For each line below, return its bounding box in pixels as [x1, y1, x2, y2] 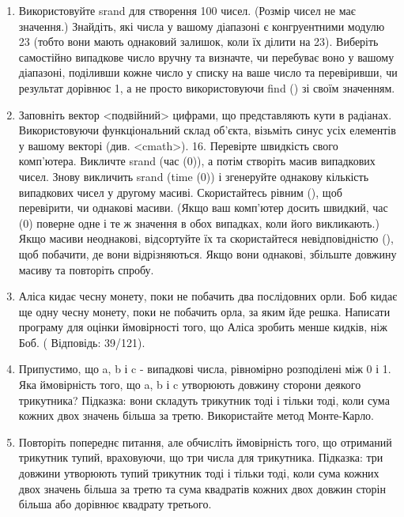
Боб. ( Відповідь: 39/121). [18, 334, 145, 350]
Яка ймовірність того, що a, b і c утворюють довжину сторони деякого [18, 376, 361, 393]
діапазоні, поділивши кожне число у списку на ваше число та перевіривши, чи [18, 64, 398, 81]
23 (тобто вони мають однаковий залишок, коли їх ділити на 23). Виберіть [18, 33, 379, 50]
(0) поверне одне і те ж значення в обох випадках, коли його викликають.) [18, 214, 379, 231]
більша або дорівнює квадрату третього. [18, 496, 212, 512]
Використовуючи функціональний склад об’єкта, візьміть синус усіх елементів [18, 122, 396, 138]
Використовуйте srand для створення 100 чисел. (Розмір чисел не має [18, 2, 356, 18]
